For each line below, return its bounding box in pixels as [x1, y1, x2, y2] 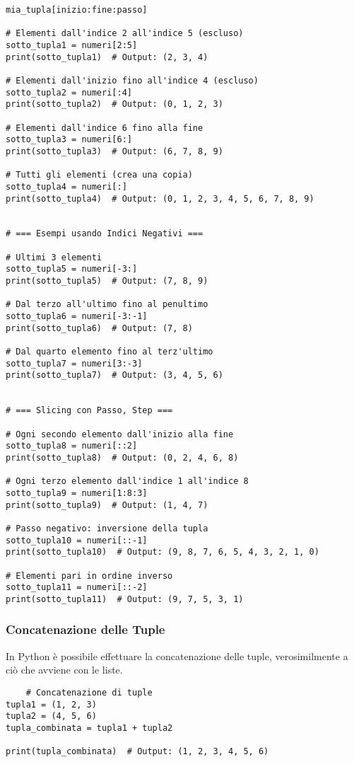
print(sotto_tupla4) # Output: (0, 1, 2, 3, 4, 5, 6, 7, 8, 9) [6, 193, 314, 204]
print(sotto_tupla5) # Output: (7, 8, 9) [6, 276, 208, 287]
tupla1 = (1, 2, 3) [6, 699, 97, 710]
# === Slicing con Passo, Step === [6, 405, 173, 416]
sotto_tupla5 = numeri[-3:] [6, 264, 138, 275]
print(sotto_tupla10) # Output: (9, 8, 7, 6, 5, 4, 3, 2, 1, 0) [6, 547, 319, 558]
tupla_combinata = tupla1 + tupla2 [6, 722, 173, 733]
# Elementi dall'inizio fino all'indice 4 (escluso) [6, 75, 259, 86]
